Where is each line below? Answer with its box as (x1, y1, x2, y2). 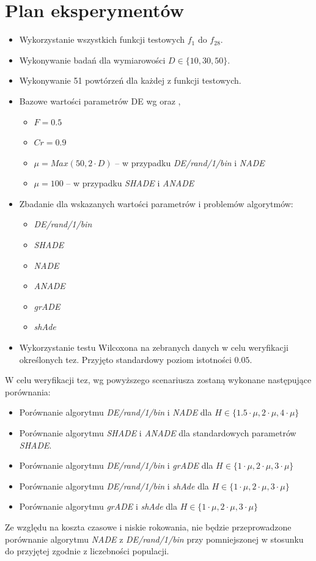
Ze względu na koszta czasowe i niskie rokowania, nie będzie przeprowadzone (5, 520, 292, 533)
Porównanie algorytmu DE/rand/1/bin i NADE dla (19, 406, 212, 419)
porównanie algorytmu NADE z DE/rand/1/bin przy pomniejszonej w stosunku (5, 532, 304, 545)
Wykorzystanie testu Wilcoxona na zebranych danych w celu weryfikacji (19, 341, 288, 354)
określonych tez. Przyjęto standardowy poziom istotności (19, 353, 232, 365)
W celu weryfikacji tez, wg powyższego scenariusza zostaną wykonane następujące (5, 373, 312, 386)
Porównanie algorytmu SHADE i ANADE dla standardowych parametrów (19, 427, 296, 439)
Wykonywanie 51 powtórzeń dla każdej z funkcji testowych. (19, 74, 241, 87)
